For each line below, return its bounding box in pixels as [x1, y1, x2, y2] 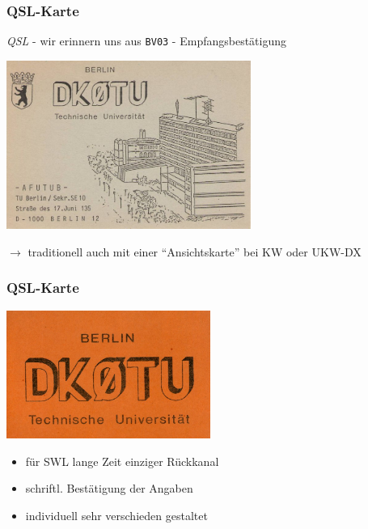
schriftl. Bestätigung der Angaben [25, 480, 193, 497]
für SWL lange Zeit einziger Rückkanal [25, 452, 219, 469]
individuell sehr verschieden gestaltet [25, 506, 208, 523]
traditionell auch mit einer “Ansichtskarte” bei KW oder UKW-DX [27, 243, 362, 260]
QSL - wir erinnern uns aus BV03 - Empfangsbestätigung [6, 32, 287, 49]
